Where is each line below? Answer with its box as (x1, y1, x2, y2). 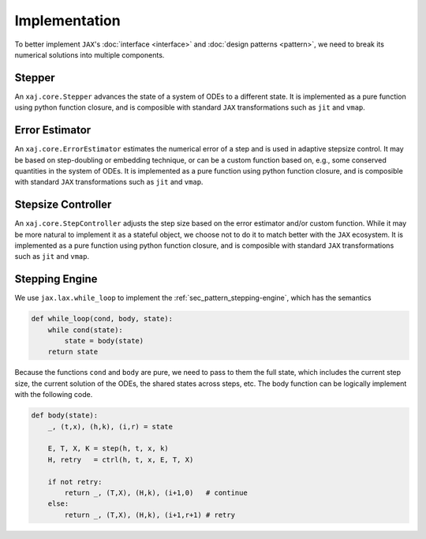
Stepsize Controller (14, 198, 112, 211)
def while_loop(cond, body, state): (31, 314, 174, 324)
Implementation (14, 12, 121, 29)
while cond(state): (47, 325, 124, 335)
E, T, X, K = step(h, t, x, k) (47, 444, 169, 453)
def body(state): (31, 411, 99, 420)
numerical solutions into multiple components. (14, 50, 165, 59)
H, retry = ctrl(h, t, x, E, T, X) (47, 455, 194, 464)
